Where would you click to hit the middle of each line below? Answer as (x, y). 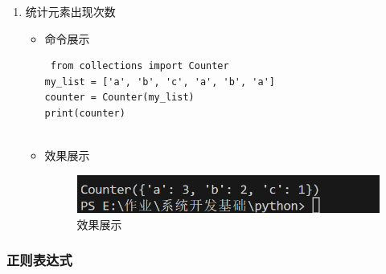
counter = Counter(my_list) (119, 98)
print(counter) (85, 113)
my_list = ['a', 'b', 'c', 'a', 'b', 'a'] (160, 82)
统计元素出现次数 (70, 11)
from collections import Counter (140, 66)
